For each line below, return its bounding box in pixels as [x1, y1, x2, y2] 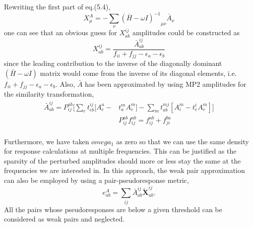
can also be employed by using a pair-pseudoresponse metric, [4, 174, 189, 185]
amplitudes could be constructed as [132, 27, 240, 38]
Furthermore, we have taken [4, 136, 89, 146]
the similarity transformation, [4, 89, 94, 99]
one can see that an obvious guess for [4, 27, 117, 38]
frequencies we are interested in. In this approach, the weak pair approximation [4, 165, 245, 175]
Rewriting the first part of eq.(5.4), [4, 1, 111, 11]
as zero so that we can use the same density [116, 136, 249, 146]
